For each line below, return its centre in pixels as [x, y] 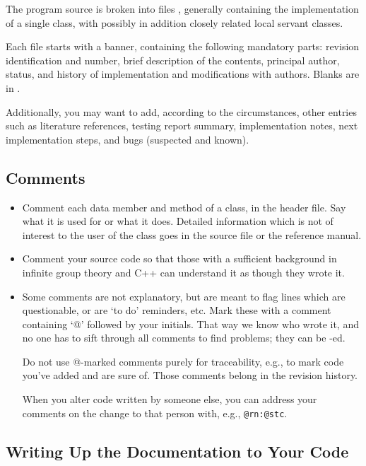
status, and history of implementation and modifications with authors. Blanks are [183, 74]
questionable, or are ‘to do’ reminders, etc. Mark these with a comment [177, 310]
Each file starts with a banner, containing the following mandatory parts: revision [183, 46]
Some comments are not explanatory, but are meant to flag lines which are [184, 296]
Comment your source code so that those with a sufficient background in [179, 258]
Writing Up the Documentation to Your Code [177, 451]
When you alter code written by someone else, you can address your [170, 399]
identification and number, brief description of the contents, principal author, [173, 60]
